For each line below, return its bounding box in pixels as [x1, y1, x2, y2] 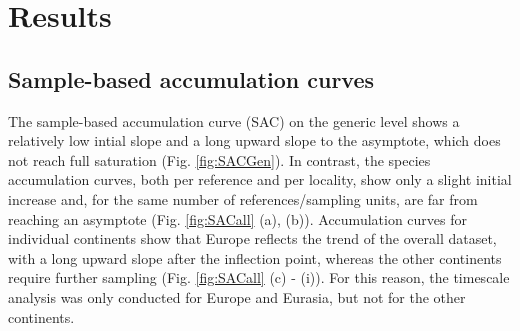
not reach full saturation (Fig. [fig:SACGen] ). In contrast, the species [8, 149, 431, 170]
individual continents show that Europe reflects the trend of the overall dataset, [8, 228, 497, 249]
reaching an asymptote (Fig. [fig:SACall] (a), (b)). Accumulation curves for [8, 208, 468, 229]
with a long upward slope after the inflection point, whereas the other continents [8, 247, 502, 268]
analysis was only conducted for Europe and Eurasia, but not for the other [8, 286, 466, 307]
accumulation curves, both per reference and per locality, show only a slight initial [8, 169, 512, 190]
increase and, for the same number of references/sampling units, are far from [8, 188, 478, 209]
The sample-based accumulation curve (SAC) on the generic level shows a [8, 110, 460, 131]
